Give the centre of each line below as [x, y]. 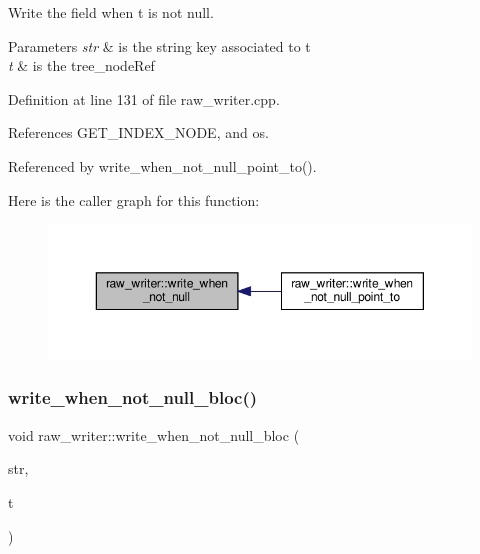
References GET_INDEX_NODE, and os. [138, 132]
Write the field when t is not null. [111, 12]
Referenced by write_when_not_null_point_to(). [162, 165]
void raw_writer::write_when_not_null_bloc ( [154, 434]
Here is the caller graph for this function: [134, 199]
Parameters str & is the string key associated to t [159, 45]
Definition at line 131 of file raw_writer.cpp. [144, 98]
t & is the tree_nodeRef [81, 65]
